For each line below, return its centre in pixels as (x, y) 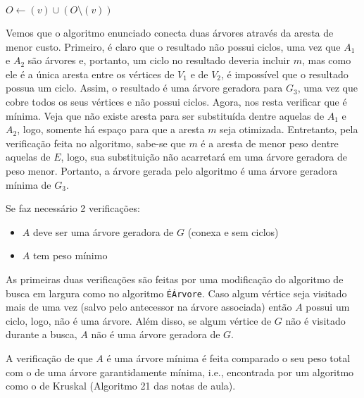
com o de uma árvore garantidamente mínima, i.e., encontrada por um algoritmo (180, 372)
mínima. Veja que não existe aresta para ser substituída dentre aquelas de (165, 115)
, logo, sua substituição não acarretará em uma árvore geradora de (204, 157)
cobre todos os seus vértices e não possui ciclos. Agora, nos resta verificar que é (176, 101)
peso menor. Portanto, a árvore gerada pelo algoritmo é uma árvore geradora (172, 170)
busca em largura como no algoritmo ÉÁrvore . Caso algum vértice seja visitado (176, 293)
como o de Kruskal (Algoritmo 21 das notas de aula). (121, 386)
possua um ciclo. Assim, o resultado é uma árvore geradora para (144, 88)
